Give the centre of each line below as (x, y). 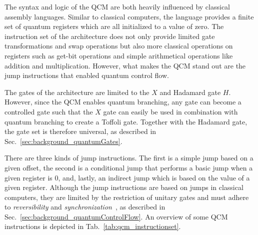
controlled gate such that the (49, 111)
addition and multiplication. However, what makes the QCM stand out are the (125, 65)
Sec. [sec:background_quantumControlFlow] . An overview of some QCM (116, 216)
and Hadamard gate (190, 92)
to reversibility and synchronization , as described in (85, 207)
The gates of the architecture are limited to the (77, 92)
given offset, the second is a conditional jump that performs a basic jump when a (129, 167)
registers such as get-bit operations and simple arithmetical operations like (119, 55)
